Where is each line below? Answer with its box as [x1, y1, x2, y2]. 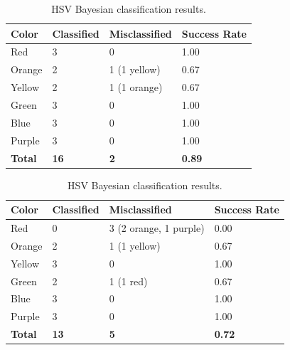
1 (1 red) [109, 273, 148, 288]
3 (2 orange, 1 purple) [109, 221, 205, 235]
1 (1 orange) [109, 80, 163, 95]
